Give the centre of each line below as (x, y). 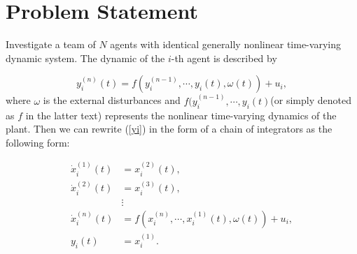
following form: (38, 142)
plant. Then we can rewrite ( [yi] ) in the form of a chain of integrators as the (169, 129)
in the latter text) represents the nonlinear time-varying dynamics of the (181, 115)
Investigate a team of (51, 44)
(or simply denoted (311, 100)
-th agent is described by (224, 58)
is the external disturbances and (112, 100)
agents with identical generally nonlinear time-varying (225, 44)
